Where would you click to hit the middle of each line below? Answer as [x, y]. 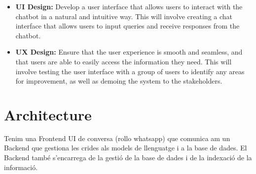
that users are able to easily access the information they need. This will [124, 61]
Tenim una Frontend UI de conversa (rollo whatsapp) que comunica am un [117, 138]
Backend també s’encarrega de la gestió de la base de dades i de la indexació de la [128, 158]
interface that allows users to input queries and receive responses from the [128, 26]
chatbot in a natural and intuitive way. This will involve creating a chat [124, 16]
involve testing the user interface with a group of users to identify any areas [130, 71]
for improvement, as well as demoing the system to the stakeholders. [119, 81]
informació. [21, 167]
